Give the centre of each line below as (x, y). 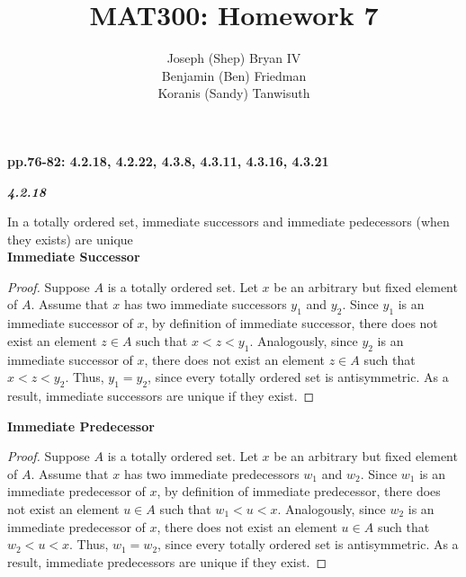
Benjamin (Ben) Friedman (234, 75)
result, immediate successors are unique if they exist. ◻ (161, 396)
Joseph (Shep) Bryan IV (234, 58)
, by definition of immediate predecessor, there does (299, 491)
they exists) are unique (70, 239)
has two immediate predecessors (211, 473)
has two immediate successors (205, 304)
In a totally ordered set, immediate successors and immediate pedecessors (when (229, 222)
